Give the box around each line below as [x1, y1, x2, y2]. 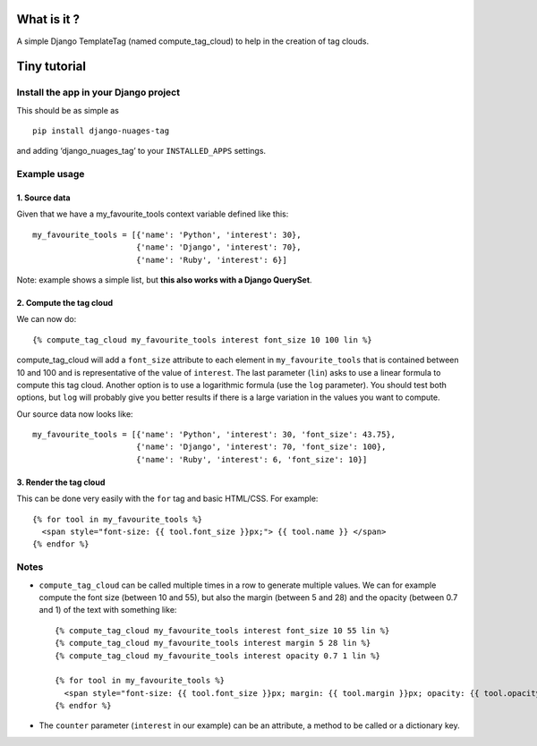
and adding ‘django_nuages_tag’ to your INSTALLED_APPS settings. [16, 146, 267, 157]
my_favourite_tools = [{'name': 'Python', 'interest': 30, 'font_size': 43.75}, [32, 429, 396, 440]
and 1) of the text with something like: [38, 605, 177, 615]
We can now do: [16, 314, 77, 325]
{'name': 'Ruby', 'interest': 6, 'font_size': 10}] [135, 454, 368, 464]
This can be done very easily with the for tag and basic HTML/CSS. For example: [16, 493, 319, 504]
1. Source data [16, 192, 71, 203]
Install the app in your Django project [16, 86, 181, 98]
